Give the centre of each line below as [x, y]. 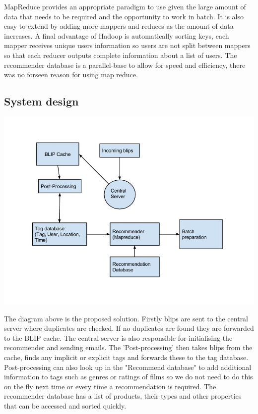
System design [41, 101]
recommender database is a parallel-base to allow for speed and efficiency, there [125, 65]
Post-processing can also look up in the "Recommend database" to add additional [128, 367]
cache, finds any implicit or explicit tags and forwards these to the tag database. [126, 357]
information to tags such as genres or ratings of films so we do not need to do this [129, 377]
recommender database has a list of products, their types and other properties [123, 396]
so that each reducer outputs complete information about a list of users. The [121, 55]
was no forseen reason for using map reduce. [71, 75]
